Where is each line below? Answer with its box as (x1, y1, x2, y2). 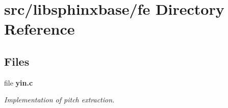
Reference (4, 18, 75, 39)
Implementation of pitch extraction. (4, 94, 115, 105)
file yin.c (4, 77, 33, 88)
